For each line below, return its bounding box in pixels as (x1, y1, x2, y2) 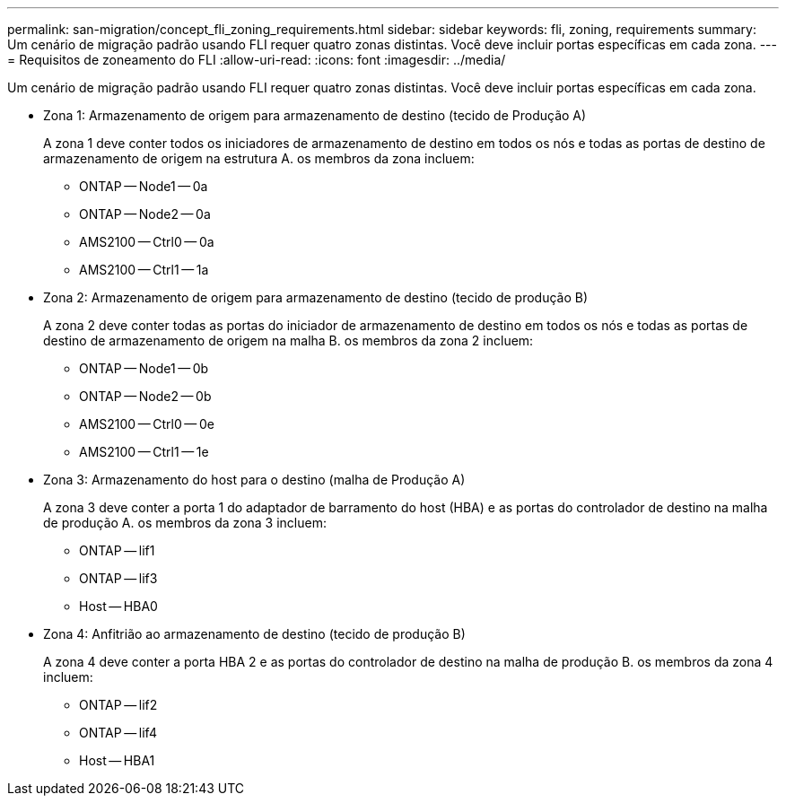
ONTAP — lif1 (79, 543, 155, 558)
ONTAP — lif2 (79, 697, 158, 712)
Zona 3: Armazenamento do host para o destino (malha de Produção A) (43, 472, 466, 487)
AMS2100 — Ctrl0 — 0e (79, 416, 214, 432)
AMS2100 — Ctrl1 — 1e (79, 444, 209, 459)
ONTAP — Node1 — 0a (79, 179, 208, 194)
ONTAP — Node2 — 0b (79, 388, 212, 404)
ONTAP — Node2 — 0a (79, 206, 211, 222)
